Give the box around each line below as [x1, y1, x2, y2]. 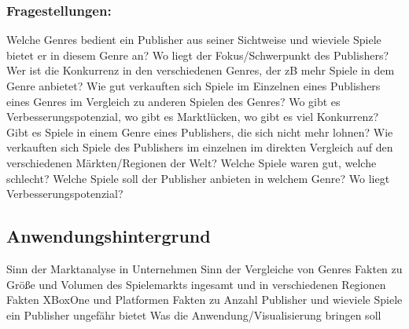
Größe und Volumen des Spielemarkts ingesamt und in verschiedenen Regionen [6, 276, 386, 292]
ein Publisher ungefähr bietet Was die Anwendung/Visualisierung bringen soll [6, 306, 381, 323]
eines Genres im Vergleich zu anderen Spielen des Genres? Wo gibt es [6, 93, 341, 109]
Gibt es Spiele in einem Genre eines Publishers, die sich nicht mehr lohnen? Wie [6, 123, 393, 140]
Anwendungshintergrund [6, 224, 211, 248]
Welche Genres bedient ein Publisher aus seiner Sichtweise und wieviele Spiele [6, 31, 381, 48]
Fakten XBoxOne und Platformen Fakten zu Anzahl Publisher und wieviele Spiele [6, 291, 403, 308]
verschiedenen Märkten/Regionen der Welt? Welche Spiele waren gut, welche [6, 154, 377, 170]
